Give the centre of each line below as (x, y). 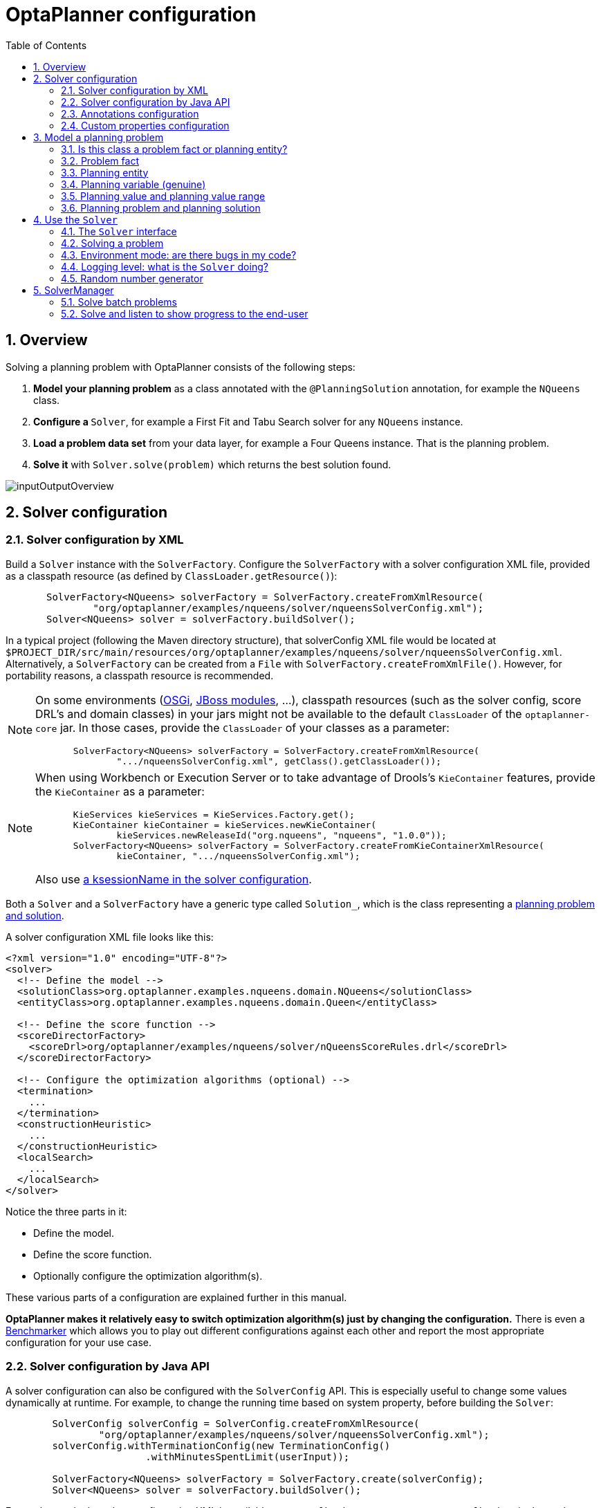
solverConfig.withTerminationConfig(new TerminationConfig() (221, 1445)
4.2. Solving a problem (112, 243)
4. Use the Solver (75, 219)
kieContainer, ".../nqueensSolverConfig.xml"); (238, 856)
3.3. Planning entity (105, 172)
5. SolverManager (74, 290)
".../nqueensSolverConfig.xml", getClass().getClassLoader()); (279, 761)
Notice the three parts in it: (66, 1211)
